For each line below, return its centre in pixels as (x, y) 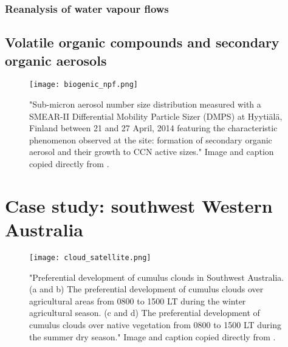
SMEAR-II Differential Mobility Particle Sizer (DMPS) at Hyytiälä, (156, 116)
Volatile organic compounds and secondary (142, 42)
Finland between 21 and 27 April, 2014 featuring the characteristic (153, 128)
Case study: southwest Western (139, 205)
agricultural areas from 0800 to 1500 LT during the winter (138, 301)
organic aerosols (56, 60)
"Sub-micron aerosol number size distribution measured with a (145, 104)
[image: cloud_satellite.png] (90, 257)
